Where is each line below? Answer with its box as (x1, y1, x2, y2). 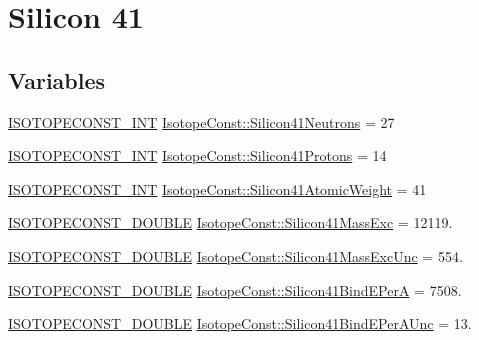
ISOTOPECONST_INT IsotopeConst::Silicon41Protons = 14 (8, 145, 387, 166)
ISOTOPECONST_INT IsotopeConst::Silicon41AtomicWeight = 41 (8, 178, 427, 199)
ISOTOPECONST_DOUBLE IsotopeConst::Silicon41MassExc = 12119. (8, 212, 453, 233)
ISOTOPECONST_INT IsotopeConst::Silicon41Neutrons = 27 (8, 111, 395, 132)
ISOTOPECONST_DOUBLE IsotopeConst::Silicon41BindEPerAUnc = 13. (8, 313, 472, 334)
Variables (8, 64, 106, 95)
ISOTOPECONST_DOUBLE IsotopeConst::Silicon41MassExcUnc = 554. (8, 245, 463, 266)
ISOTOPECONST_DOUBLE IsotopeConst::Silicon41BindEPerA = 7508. (8, 279, 462, 300)
